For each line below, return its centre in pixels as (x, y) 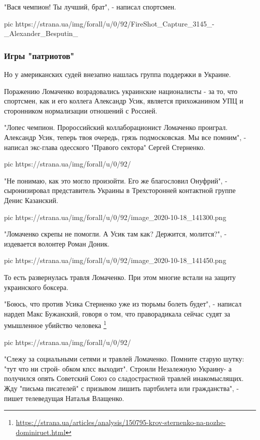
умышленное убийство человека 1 (55, 324)
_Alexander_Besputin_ (41, 33)
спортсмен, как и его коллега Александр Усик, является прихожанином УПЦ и (124, 101)
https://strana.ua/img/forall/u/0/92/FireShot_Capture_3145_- (115, 23)
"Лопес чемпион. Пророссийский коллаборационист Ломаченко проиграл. (116, 127)
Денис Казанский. (31, 200)
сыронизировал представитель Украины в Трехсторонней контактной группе (120, 190)
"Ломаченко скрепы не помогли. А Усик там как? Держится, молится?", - (115, 234)
